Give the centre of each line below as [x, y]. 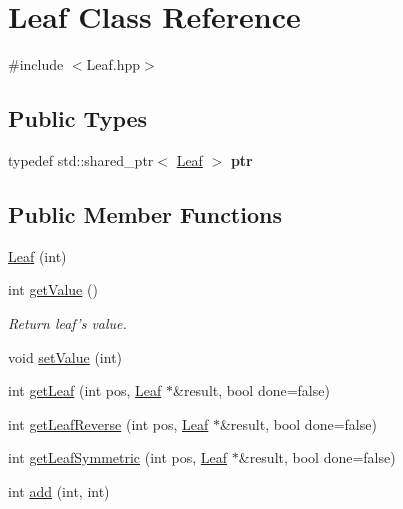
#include [36, 64]
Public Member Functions [145, 213]
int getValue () [53, 289]
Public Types [78, 118]
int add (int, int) [59, 490]
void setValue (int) [65, 356]
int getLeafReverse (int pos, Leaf [108, 423]
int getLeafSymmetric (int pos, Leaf [118, 457]
